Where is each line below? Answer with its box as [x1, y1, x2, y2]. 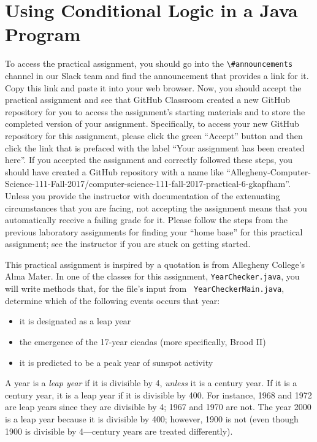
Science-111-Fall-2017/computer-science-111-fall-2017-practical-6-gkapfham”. [5, 177, 291, 190]
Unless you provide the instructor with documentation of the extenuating [5, 189, 280, 202]
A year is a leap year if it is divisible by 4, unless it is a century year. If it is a [5, 376, 297, 389]
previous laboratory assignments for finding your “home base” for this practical [5, 225, 303, 238]
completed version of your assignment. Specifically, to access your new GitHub [5, 117, 299, 130]
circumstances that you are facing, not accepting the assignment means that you [5, 201, 307, 214]
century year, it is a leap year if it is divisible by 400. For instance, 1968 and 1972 [5, 388, 312, 401]
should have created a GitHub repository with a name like [5, 165, 224, 178]
